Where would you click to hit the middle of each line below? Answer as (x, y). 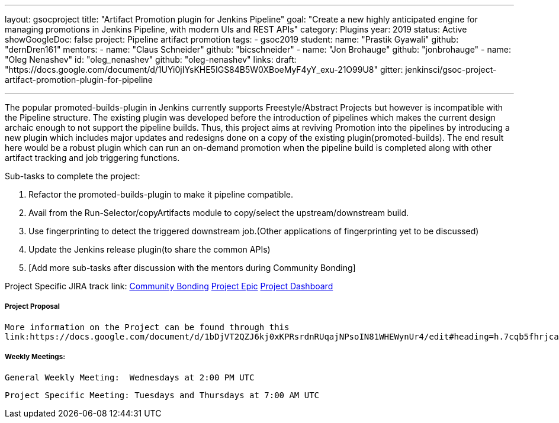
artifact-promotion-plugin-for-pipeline (79, 80)
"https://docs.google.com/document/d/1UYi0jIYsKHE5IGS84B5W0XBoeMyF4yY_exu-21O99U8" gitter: (204, 70)
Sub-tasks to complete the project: (73, 176)
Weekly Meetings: (35, 357)
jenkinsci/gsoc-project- (451, 70)
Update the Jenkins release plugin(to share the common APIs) (150, 249)
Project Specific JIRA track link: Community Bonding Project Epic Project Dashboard (169, 286)
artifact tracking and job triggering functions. (92, 158)
